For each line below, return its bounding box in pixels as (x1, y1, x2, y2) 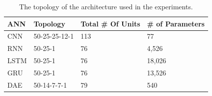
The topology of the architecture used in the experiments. (19, 1, 193, 11)
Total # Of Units (80, 18, 140, 28)
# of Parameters (147, 18, 205, 28)
